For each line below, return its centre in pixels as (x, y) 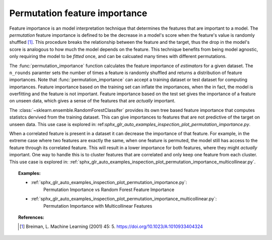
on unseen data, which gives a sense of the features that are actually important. (92, 101)
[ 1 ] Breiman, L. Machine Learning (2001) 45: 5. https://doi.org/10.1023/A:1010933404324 (111, 226)
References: (31, 217)
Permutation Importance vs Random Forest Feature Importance (109, 190)
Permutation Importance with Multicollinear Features (98, 206)
